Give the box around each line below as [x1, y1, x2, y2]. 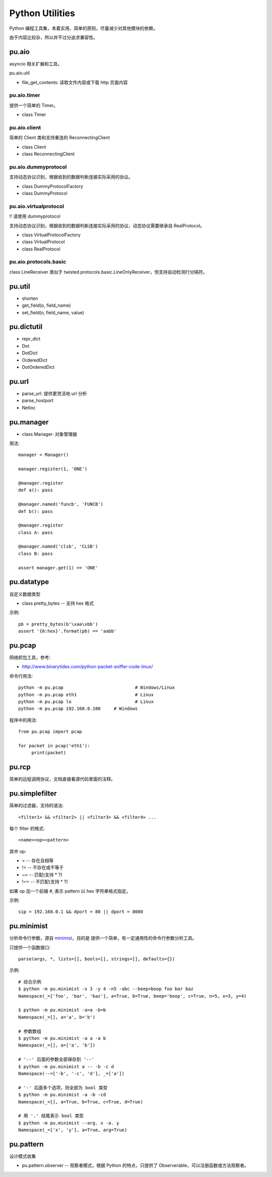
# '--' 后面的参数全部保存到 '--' [18, 1057, 95, 1063]
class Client [22, 144, 46, 150]
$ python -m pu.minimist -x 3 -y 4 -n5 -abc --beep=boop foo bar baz [18, 986, 194, 992]
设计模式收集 [9, 1153, 36, 1159]
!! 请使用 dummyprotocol [9, 213, 60, 219]
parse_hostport [22, 398, 54, 404]
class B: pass [18, 551, 53, 556]
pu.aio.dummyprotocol [9, 163, 67, 170]
